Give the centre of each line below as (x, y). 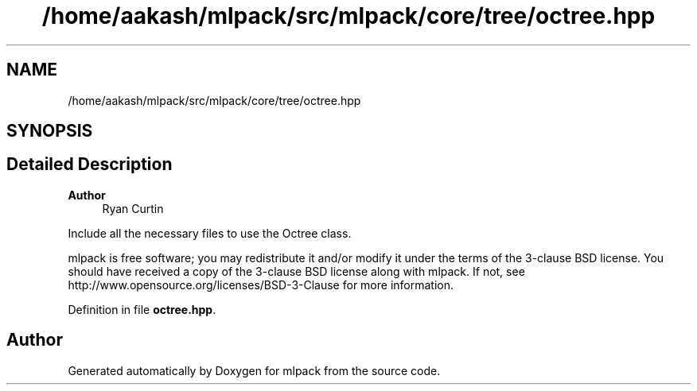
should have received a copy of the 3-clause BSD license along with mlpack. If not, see (296, 271)
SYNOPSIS (50, 131)
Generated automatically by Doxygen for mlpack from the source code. (254, 370)
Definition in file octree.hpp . (142, 309)
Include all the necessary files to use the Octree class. (210, 233)
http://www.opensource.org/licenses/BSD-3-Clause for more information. (261, 285)
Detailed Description (90, 165)
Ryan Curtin (133, 208)
